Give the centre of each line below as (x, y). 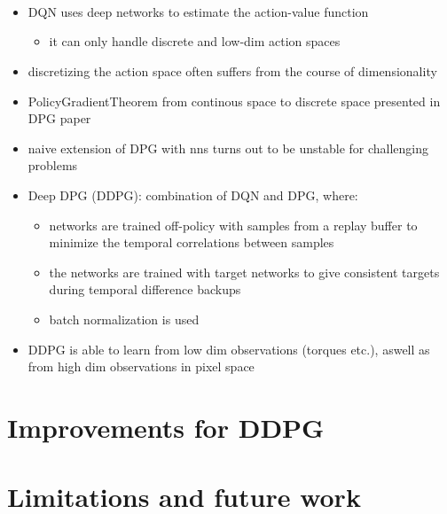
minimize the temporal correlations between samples (192, 242)
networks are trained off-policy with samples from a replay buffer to (233, 225)
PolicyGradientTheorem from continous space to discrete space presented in (234, 101)
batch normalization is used (124, 319)
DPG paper (59, 118)
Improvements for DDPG (166, 427)
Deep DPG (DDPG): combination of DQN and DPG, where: (193, 195)
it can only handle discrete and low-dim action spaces (195, 41)
